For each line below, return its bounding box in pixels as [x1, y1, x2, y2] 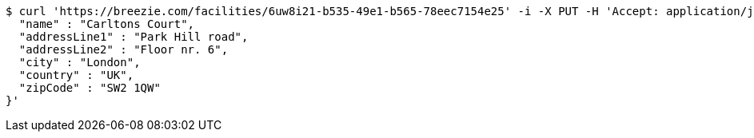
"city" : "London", [18, 56, 141, 69]
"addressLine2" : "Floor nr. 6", [18, 43, 229, 56]
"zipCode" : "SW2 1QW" [18, 81, 161, 94]
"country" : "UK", [18, 69, 134, 81]
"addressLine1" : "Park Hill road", [18, 30, 249, 43]
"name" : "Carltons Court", [18, 18, 195, 30]
